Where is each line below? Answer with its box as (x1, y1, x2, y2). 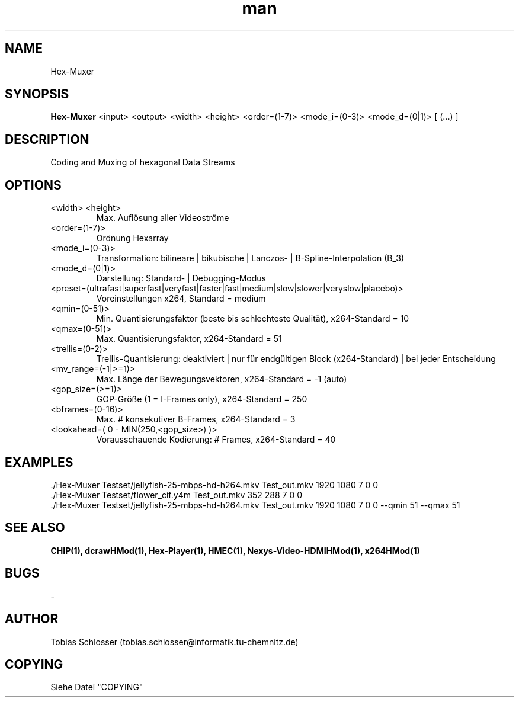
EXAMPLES (5, 454, 73, 470)
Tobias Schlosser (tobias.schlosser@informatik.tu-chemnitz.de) (50, 636, 299, 647)
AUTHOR (5, 611, 59, 627)
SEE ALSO (5, 520, 65, 536)
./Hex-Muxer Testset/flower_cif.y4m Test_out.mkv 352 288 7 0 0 (50, 489, 303, 500)
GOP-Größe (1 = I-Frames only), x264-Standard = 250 (96, 394, 307, 405)
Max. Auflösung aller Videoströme (96, 213, 229, 223)
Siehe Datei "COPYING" (50, 682, 143, 693)
